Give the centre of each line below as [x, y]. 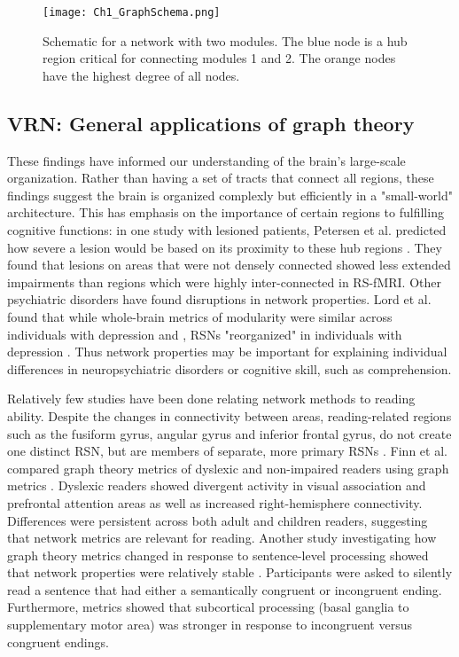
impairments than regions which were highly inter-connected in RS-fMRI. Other [224, 282]
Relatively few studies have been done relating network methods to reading [211, 399]
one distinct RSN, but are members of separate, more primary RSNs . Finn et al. [227, 451]
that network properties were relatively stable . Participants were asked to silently [230, 572]
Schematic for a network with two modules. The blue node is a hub [225, 40]
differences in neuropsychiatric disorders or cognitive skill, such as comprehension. [229, 368]
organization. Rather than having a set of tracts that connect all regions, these [221, 178]
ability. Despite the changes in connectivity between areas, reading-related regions [229, 415]
